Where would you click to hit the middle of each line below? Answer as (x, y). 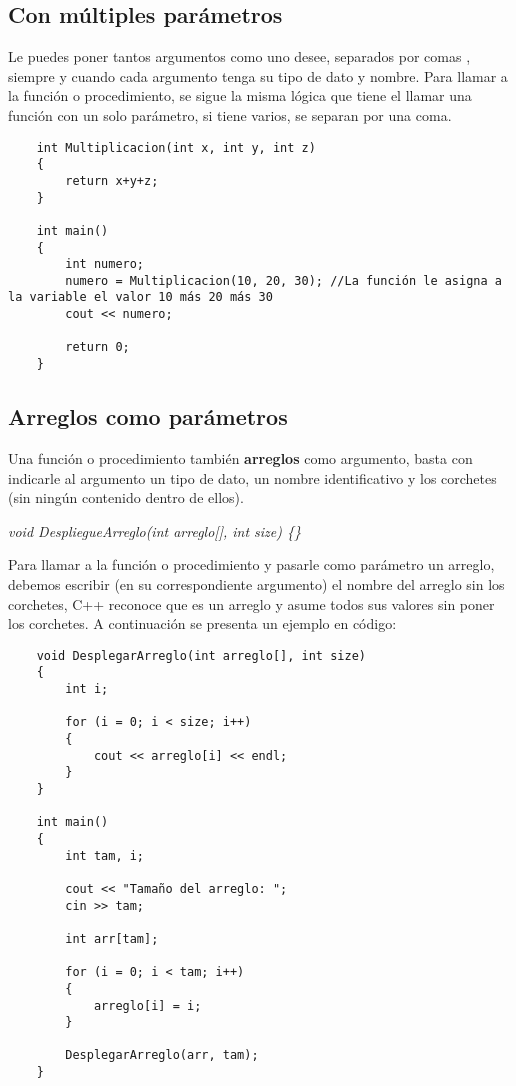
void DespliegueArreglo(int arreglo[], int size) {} (155, 530)
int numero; (105, 264)
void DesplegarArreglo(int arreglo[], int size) (201, 655)
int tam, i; (105, 855)
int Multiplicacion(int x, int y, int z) (176, 147)
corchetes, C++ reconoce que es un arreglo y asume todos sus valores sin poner (251, 603)
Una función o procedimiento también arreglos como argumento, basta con (240, 457)
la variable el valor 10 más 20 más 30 (140, 297)
